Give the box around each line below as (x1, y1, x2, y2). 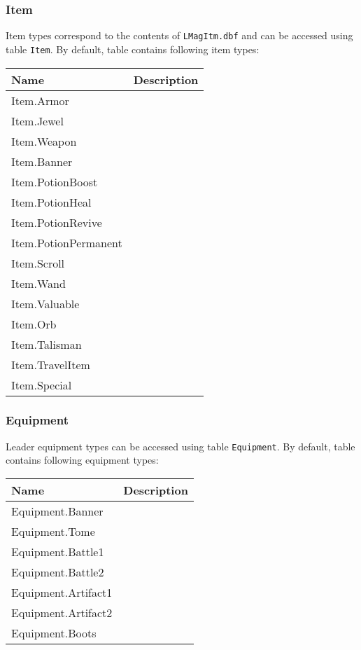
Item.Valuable (11, 295, 80, 312)
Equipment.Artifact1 (11, 584, 113, 600)
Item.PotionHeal (11, 193, 92, 210)
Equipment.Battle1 (11, 544, 104, 560)
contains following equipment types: (6, 452, 159, 467)
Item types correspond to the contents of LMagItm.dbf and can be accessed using (6, 28, 353, 43)
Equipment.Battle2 (11, 564, 104, 580)
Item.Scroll (11, 254, 65, 271)
